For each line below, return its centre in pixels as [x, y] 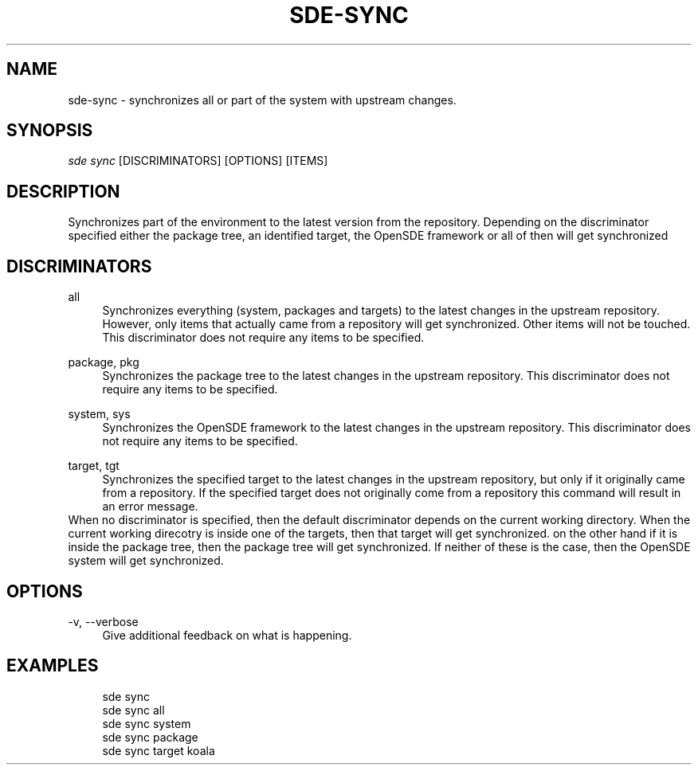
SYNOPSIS [50, 131]
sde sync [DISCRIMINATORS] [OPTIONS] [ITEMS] [198, 161]
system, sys [99, 414]
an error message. [150, 507]
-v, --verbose [103, 621]
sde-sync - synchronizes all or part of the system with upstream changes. [262, 100]
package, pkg [104, 362]
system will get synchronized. [146, 561]
